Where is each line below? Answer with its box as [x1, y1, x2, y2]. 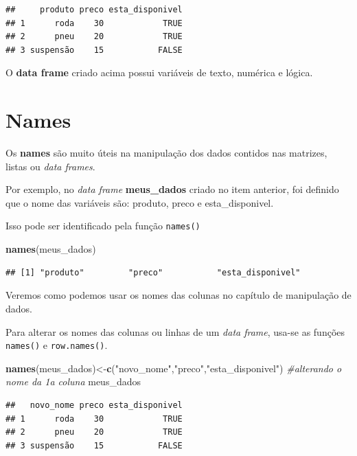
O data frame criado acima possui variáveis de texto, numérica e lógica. [5, 65, 313, 80]
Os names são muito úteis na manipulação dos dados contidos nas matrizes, [5, 146, 327, 160]
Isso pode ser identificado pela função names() [5, 218, 200, 233]
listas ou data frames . [5, 159, 95, 173]
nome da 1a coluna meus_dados [5, 374, 141, 389]
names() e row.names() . [5, 338, 108, 352]
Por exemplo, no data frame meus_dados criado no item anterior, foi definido [5, 182, 339, 196]
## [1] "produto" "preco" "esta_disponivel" [5, 267, 301, 277]
